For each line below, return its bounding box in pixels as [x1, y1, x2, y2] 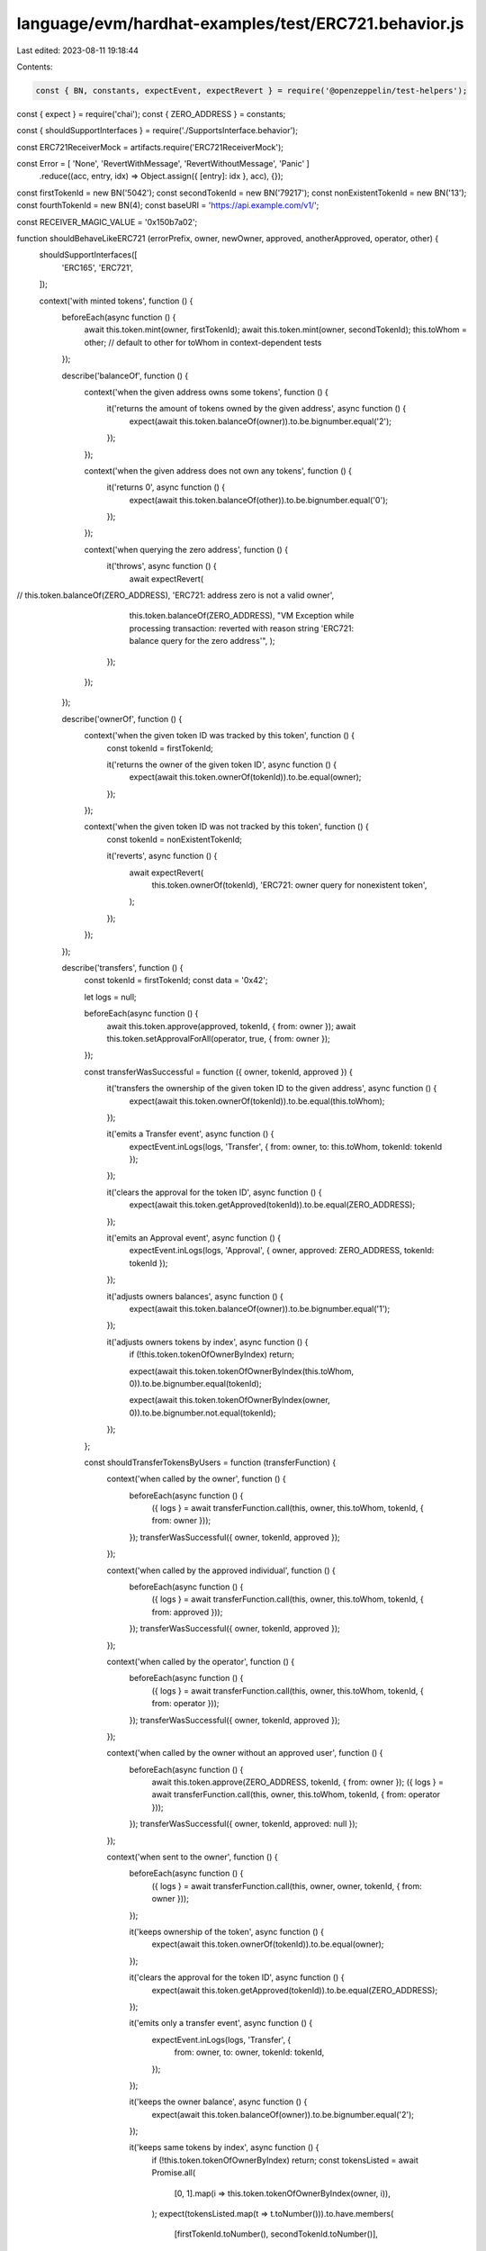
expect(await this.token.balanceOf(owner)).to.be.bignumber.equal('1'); [129, 1303, 391, 1314]
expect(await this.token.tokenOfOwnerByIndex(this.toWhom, [129, 1365, 355, 1377]
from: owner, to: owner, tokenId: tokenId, [174, 2047, 325, 2057]
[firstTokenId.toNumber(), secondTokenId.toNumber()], [174, 2228, 378, 2239]
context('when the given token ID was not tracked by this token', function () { [84, 821, 369, 832]
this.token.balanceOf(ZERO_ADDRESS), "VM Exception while [129, 610, 355, 621]
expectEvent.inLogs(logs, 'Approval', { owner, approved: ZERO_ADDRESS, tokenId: [129, 1245, 435, 1256]
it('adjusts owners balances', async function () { [106, 1290, 283, 1301]
